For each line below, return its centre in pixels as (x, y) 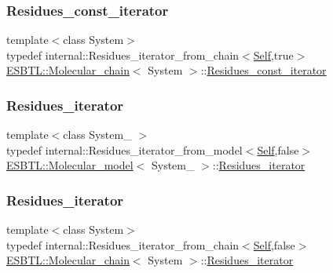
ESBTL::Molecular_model (70, 165)
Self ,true (273, 55)
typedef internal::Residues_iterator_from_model (124, 149)
